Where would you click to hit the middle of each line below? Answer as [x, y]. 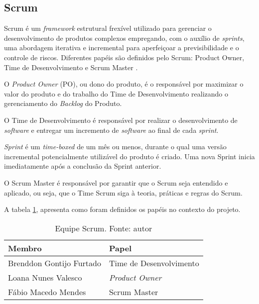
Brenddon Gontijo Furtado [55, 263]
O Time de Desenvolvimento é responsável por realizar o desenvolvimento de [121, 120]
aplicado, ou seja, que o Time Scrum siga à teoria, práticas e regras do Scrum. [123, 192]
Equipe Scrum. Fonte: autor [104, 228]
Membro [25, 248]
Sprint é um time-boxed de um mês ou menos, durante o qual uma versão [115, 147]
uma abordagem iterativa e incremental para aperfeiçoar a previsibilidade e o [122, 48]
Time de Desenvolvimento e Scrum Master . [71, 67]
